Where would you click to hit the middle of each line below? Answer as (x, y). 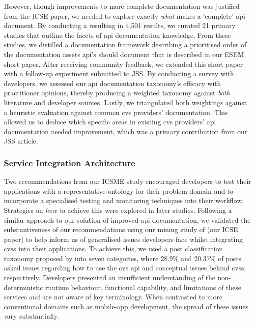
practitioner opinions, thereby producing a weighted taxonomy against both (117, 93)
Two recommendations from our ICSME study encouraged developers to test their (127, 181)
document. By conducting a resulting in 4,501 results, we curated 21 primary (120, 25)
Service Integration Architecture (70, 162)
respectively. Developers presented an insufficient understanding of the (110, 278)
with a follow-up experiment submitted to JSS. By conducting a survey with (119, 74)
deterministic (24, 287)
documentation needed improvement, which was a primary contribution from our (126, 131)
